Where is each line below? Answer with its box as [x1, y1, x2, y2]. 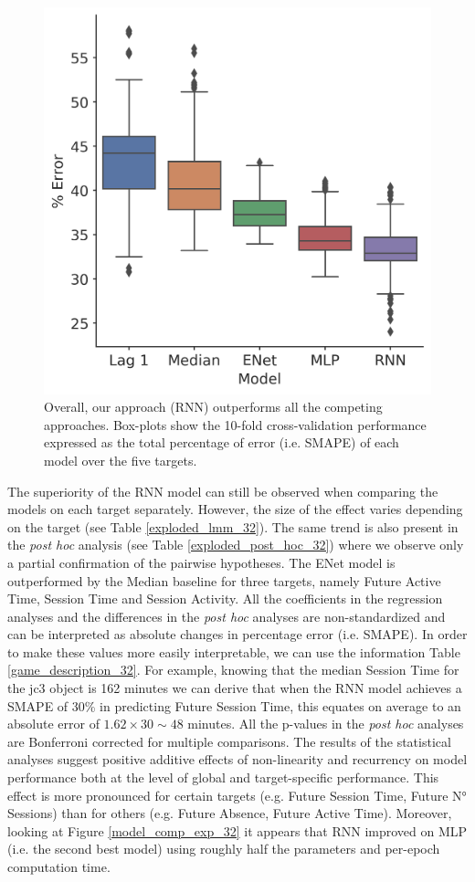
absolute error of [7, 714, 100, 733]
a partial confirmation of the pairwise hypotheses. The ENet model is [7, 552, 396, 572]
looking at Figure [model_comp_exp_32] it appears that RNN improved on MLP [7, 821, 468, 840]
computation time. [7, 857, 111, 877]
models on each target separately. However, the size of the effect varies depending [7, 499, 463, 519]
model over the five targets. [44, 450, 197, 469]
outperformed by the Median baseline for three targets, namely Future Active [7, 571, 441, 590]
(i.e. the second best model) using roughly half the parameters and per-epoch [7, 839, 440, 858]
